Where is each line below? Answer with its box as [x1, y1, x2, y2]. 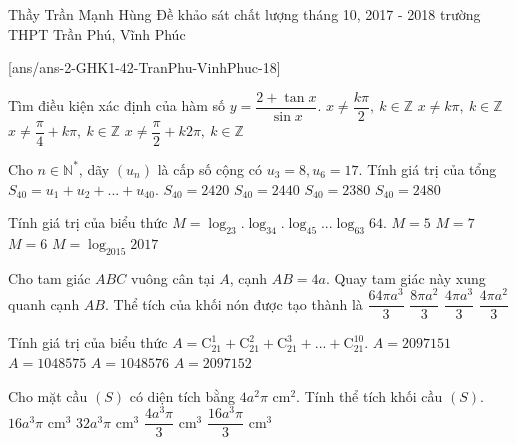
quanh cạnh [8, 293, 80, 314]
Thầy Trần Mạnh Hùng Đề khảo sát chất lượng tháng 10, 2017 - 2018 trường [8, 4, 481, 24]
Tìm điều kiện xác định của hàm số [8, 95, 226, 116]
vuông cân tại [130, 267, 215, 288]
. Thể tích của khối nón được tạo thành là [105, 293, 363, 314]
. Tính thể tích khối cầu [296, 385, 443, 406]
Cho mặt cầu [8, 385, 88, 406]
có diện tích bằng [129, 385, 236, 406]
